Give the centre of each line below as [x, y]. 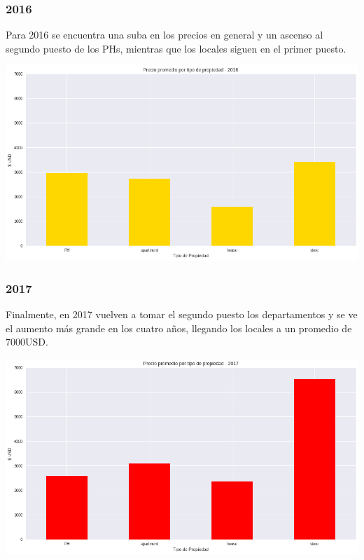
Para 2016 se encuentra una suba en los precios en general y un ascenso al [164, 35]
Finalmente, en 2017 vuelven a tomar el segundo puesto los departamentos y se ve [182, 314]
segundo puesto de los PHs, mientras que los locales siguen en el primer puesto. [176, 48]
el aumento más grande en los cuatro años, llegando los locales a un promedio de [179, 328]
